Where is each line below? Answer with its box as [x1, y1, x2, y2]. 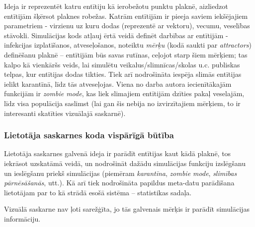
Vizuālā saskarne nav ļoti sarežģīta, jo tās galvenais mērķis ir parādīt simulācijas [4, 204, 250, 214]
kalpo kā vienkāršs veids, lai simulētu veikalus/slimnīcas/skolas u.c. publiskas [4, 59, 240, 69]
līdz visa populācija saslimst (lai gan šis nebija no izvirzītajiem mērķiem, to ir [4, 98, 241, 108]
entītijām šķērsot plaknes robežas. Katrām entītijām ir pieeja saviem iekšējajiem [4, 10, 248, 21]
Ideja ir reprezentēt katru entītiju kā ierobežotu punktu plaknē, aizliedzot [4, 1, 228, 11]
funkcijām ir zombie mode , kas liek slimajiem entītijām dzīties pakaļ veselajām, [4, 88, 245, 99]
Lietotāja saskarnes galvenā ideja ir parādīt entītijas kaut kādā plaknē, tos [4, 148, 231, 159]
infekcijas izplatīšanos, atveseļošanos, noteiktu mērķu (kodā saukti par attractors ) [4, 40, 252, 50]
